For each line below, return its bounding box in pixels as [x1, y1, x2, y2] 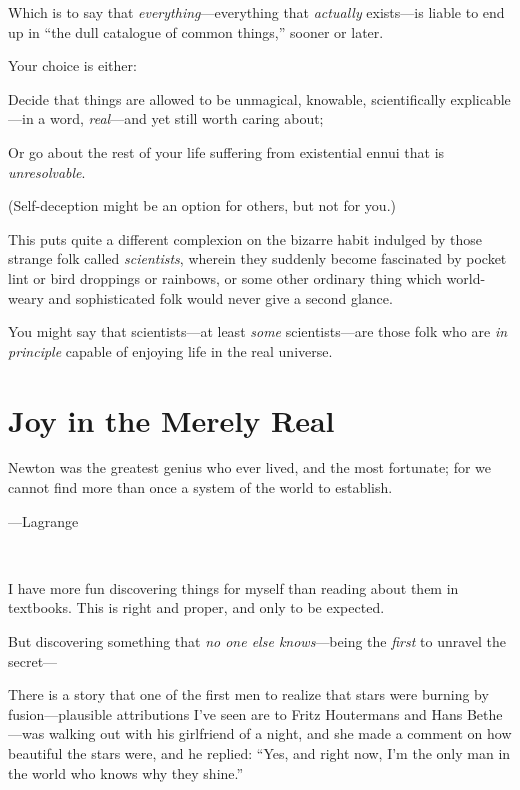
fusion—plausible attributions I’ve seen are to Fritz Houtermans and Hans [8, 703, 463, 724]
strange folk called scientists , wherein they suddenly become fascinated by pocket [8, 248, 507, 269]
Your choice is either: [8, 55, 137, 76]
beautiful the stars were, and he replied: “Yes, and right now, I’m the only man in [8, 742, 511, 763]
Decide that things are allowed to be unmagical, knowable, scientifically [8, 88, 446, 109]
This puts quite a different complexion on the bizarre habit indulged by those [8, 228, 483, 249]
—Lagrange [8, 510, 79, 531]
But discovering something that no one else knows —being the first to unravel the [8, 631, 507, 651]
